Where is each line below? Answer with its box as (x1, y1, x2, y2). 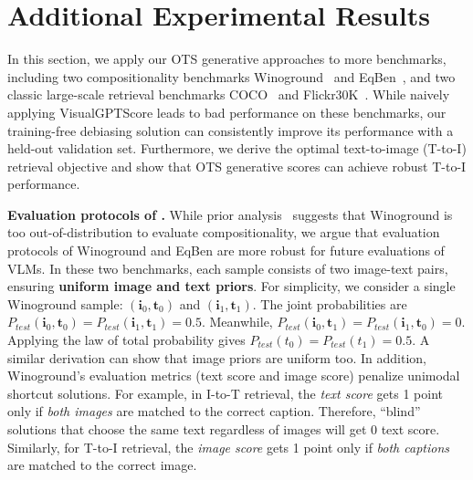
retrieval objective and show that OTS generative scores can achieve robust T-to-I (7, 156, 467, 175)
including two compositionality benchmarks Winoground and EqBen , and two (7, 67, 456, 86)
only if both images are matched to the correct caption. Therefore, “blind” (7, 402, 421, 421)
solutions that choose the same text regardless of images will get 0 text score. (7, 420, 440, 438)
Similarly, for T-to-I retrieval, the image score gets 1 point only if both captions (7, 437, 450, 456)
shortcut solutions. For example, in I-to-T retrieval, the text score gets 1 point (7, 383, 443, 402)
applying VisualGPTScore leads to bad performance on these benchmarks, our (7, 102, 447, 121)
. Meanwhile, (201, 312, 273, 331)
